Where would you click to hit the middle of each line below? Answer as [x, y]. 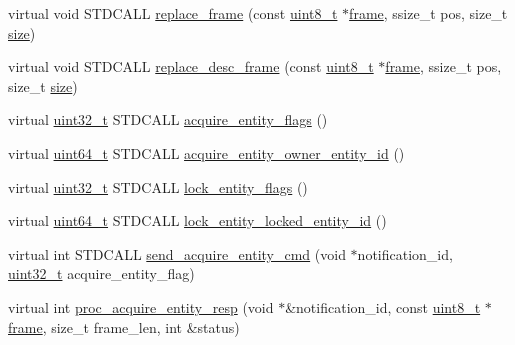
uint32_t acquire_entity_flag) [101, 273]
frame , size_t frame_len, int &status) [124, 326]
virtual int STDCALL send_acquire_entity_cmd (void [177, 253]
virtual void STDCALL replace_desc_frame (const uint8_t [191, 66]
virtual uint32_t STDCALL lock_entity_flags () [158, 186]
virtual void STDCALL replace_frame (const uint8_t [173, 13]
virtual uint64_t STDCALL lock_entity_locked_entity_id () [197, 220]
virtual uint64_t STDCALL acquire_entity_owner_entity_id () [206, 152]
